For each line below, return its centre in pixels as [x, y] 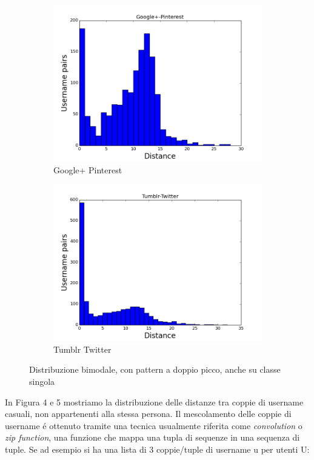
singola [42, 381]
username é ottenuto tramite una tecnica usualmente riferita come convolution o [154, 425]
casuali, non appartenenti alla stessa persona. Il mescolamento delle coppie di [148, 414]
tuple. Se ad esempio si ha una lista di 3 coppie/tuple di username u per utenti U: [157, 449]
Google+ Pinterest [88, 169]
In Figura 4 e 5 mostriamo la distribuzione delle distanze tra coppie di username [154, 402]
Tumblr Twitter [82, 349]
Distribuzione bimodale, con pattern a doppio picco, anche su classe [155, 369]
